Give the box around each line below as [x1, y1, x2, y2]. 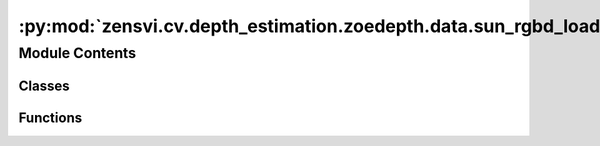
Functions [18, 109, 83, 126]
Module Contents [18, 44, 137, 62]
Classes [18, 77, 70, 94]
